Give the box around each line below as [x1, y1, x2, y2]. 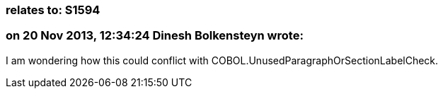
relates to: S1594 [6, 3, 100, 17]
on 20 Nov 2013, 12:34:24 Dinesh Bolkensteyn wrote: [6, 28, 304, 43]
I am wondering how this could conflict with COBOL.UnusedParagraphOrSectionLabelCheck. [6, 54, 439, 66]
